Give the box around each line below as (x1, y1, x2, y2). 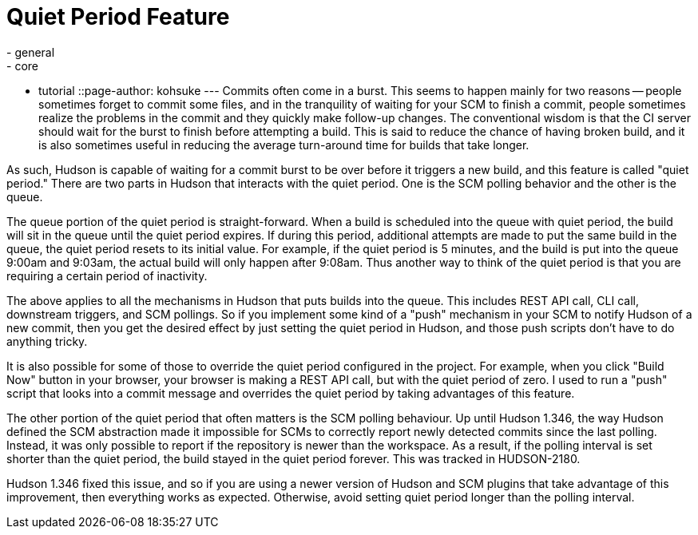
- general (6, 45, 55, 59)
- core (6, 58, 38, 73)
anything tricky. (6, 334, 88, 348)
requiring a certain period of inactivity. (6, 268, 208, 283)
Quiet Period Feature (6, 3, 230, 30)
